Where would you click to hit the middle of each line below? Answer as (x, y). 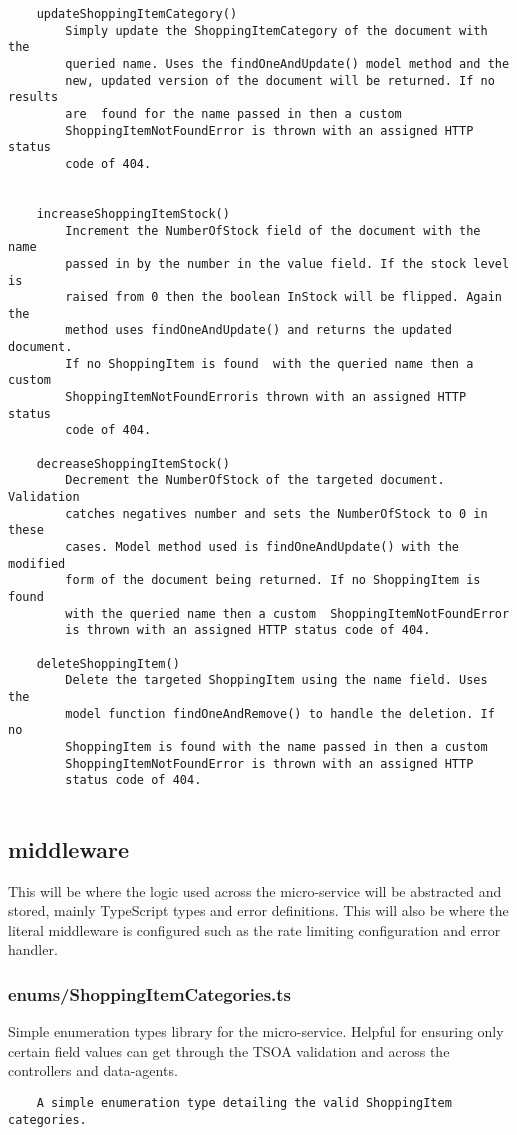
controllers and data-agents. (93, 1070)
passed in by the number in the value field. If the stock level (287, 263)
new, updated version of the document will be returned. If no (280, 80)
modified (37, 563)
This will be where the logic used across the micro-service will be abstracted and (255, 890)
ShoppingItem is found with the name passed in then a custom (276, 746)
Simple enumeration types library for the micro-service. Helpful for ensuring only (256, 1031)
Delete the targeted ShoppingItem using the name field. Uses (276, 680)
